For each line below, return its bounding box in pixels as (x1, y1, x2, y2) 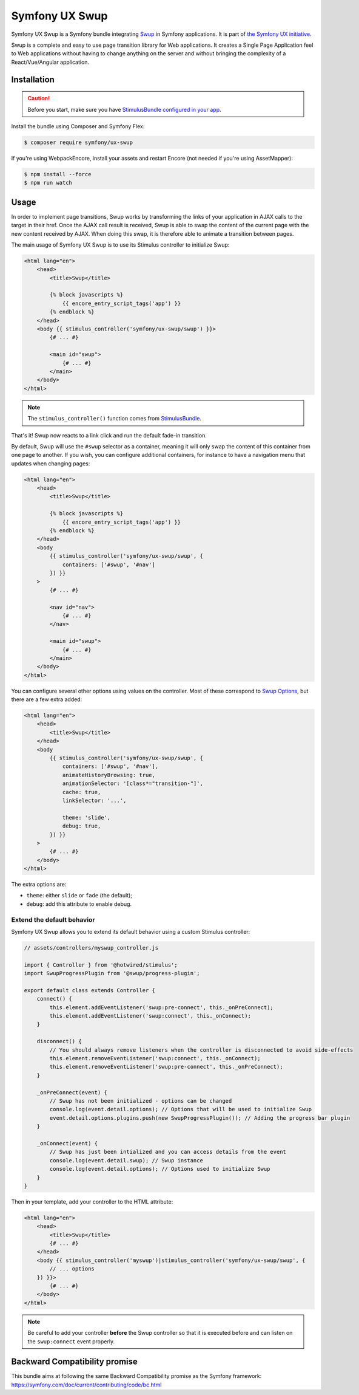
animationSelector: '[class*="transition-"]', (62, 780, 203, 787)
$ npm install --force (24, 171, 92, 177)
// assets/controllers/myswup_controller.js (24, 944, 159, 951)
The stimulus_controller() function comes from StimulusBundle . (27, 415, 202, 422)
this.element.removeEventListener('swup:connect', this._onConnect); (49, 1055, 261, 1062)
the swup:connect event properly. (27, 1337, 115, 1345)
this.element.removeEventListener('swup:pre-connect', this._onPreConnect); (49, 1063, 283, 1071)
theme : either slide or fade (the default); (26, 892, 133, 899)
